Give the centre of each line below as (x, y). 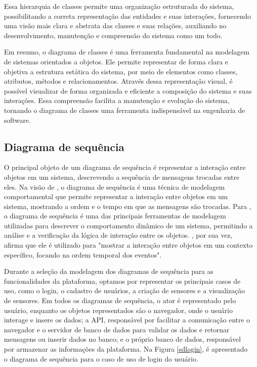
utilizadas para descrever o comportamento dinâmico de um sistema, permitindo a (128, 225)
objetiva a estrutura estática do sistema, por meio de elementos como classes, (121, 71)
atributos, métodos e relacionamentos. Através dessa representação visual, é (118, 81)
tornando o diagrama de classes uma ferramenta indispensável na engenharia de (125, 110)
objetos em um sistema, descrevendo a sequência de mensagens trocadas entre (122, 177)
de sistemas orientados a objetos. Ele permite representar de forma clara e (116, 61)
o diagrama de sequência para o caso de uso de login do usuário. (101, 358)
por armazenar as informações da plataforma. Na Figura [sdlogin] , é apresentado (126, 349)
